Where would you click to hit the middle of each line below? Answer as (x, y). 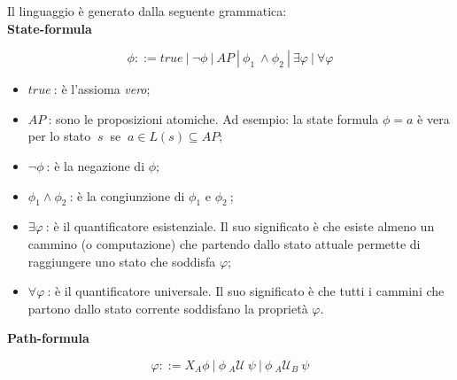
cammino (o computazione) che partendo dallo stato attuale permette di (224, 243)
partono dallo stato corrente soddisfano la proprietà (168, 308)
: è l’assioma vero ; (102, 89)
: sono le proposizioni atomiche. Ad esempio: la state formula (213, 118)
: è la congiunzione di (127, 195)
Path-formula (48, 338)
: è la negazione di (96, 165)
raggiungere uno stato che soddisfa (122, 261)
